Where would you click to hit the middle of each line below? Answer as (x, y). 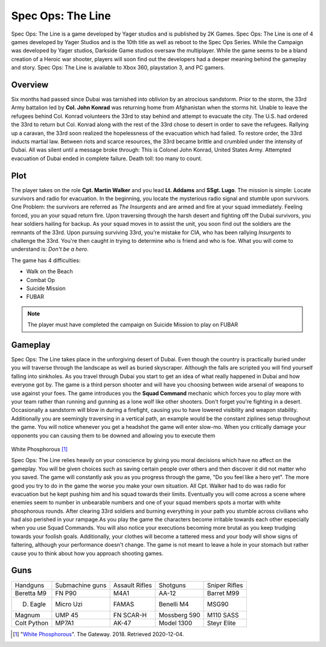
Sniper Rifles (225, 585)
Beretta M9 (31, 593)
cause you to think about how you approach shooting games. (87, 553)
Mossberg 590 (179, 615)
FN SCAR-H (130, 615)
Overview (30, 85)
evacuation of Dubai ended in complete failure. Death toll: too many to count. (107, 158)
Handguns (30, 585)
